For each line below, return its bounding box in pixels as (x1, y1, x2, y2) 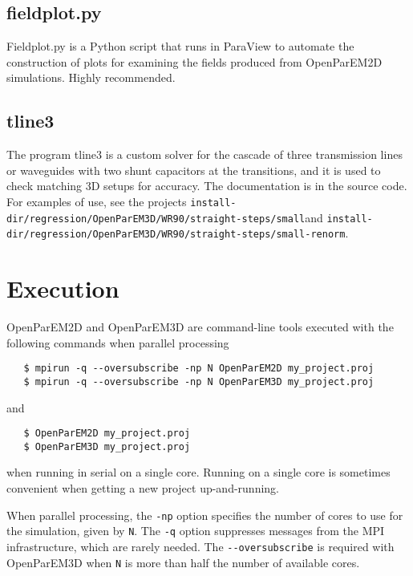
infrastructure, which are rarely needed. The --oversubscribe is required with (6, 537, 395, 554)
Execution (6, 272, 119, 305)
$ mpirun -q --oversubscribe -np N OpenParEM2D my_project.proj (23, 363, 375, 375)
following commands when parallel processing (6, 334, 229, 351)
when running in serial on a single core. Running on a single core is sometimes (6, 464, 391, 481)
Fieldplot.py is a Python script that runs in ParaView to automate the (6, 38, 354, 55)
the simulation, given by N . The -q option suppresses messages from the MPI (6, 522, 385, 539)
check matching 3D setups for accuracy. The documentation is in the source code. (6, 177, 407, 194)
